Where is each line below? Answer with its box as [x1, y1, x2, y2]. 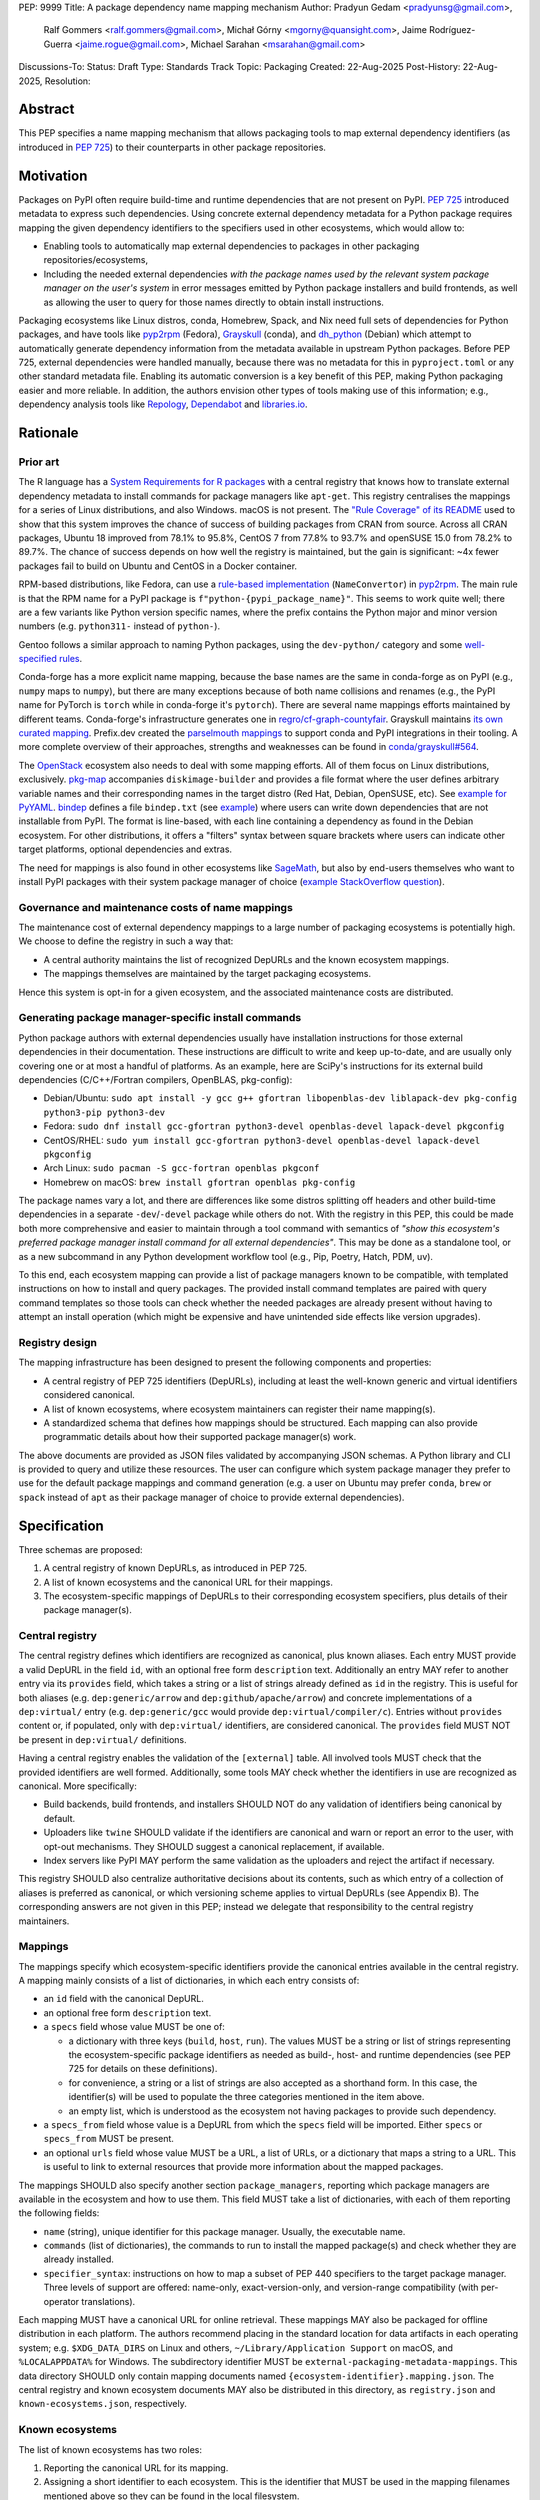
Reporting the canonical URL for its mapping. [43, 2461, 229, 2474]
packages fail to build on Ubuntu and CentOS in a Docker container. [18, 560, 298, 572]
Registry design [18, 1335, 98, 1349]
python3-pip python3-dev [43, 1106, 165, 1118]
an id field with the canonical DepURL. [43, 1993, 204, 2005]
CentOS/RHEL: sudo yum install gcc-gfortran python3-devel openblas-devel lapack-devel [43, 1134, 481, 1146]
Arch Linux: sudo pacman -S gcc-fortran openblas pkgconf [43, 1162, 320, 1174]
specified [18, 653, 57, 665]
